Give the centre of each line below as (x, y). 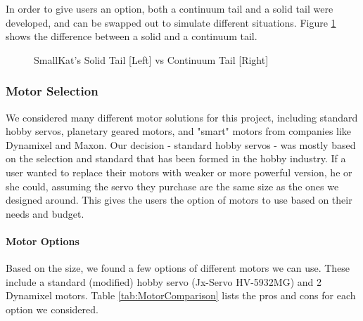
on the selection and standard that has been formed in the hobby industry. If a (176, 158)
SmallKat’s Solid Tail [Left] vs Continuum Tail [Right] (151, 59)
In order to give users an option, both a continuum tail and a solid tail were (170, 8)
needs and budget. (45, 213)
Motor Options (43, 241)
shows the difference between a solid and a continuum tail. (132, 36)
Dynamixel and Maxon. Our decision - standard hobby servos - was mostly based (181, 144)
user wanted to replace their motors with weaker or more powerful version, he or (179, 172)
